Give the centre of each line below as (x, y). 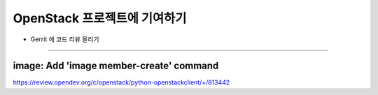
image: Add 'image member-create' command (116, 66)
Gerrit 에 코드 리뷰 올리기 (65, 39)
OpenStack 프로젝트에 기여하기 (100, 18)
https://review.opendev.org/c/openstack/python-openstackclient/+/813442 (121, 82)
